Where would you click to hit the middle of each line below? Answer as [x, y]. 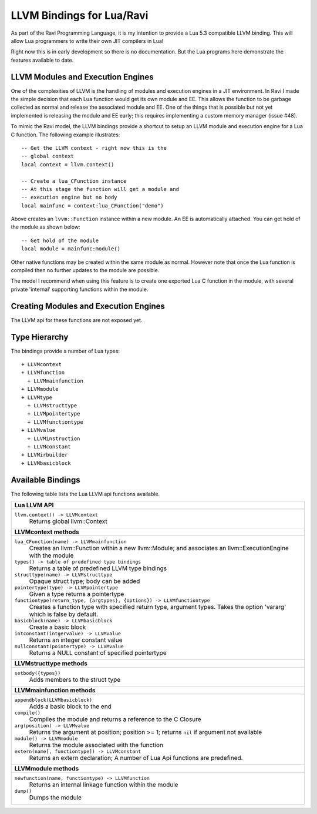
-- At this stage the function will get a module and [100, 189]
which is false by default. [64, 614]
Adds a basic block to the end [70, 706]
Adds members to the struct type [75, 680]
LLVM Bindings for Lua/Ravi [80, 15]
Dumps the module [55, 798]
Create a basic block [58, 627]
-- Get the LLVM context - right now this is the [94, 148]
